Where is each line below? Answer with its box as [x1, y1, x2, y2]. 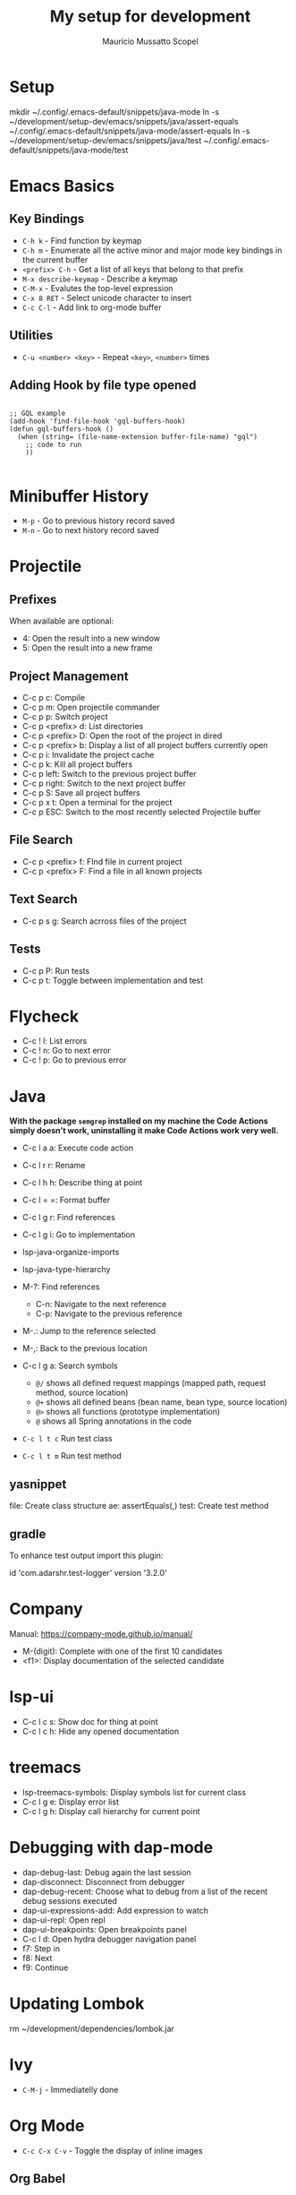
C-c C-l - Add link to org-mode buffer [21, 302, 162, 313]
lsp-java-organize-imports [21, 1247, 120, 1258]
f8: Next [21, 1952, 53, 1963]
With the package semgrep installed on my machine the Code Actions [9, 1115, 268, 1126]
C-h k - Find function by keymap [21, 235, 142, 245]
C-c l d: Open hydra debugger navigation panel [21, 1933, 197, 1944]
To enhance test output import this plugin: [9, 1550, 164, 1561]
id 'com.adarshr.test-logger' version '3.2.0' [9, 1568, 167, 1578]
